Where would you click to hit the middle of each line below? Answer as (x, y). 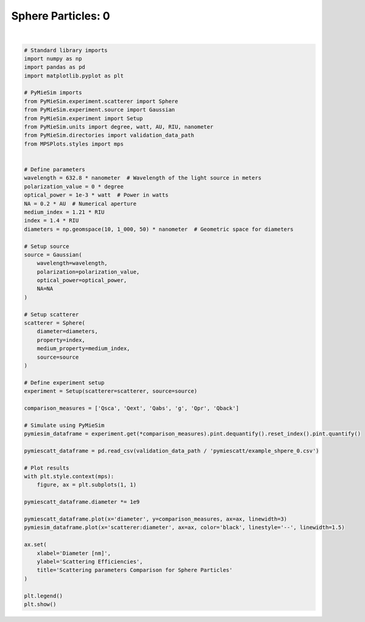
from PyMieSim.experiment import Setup (83, 118)
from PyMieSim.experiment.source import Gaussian (99, 110)
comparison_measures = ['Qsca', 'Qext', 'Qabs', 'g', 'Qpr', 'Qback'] (132, 408)
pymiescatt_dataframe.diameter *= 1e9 (82, 502)
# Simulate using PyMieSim (64, 425)
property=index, (61, 340)
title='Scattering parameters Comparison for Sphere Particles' (135, 570)
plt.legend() (43, 596)
